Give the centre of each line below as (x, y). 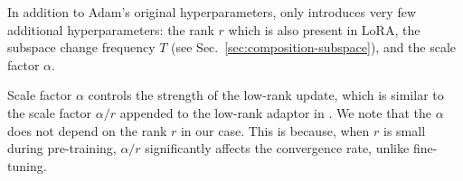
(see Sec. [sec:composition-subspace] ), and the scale (314, 47)
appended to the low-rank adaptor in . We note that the (275, 112)
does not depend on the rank (87, 130)
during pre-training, (62, 148)
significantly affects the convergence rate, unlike (277, 148)
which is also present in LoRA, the (324, 29)
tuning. (27, 165)
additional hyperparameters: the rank (111, 29)
